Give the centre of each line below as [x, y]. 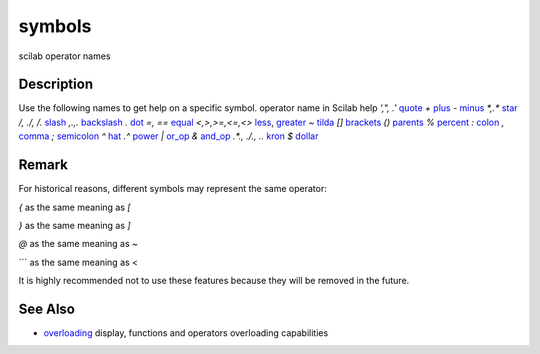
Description [56, 84]
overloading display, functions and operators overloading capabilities [186, 333]
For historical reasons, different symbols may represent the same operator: [172, 189]
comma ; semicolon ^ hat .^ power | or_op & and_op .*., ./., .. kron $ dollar [168, 136]
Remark [43, 165]
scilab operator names [64, 56]
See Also [46, 308]
